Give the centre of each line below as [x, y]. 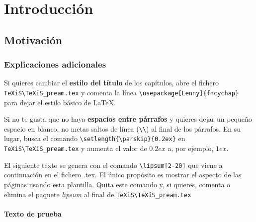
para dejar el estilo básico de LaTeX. [60, 102]
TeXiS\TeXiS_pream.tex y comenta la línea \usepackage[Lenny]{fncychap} [122, 92]
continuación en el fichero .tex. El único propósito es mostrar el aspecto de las [123, 175]
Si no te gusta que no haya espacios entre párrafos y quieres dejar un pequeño [128, 119]
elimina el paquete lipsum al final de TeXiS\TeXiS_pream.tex [98, 194]
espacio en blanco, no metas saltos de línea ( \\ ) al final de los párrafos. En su [122, 128]
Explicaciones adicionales [55, 64]
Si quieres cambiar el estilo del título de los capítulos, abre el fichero [112, 83]
